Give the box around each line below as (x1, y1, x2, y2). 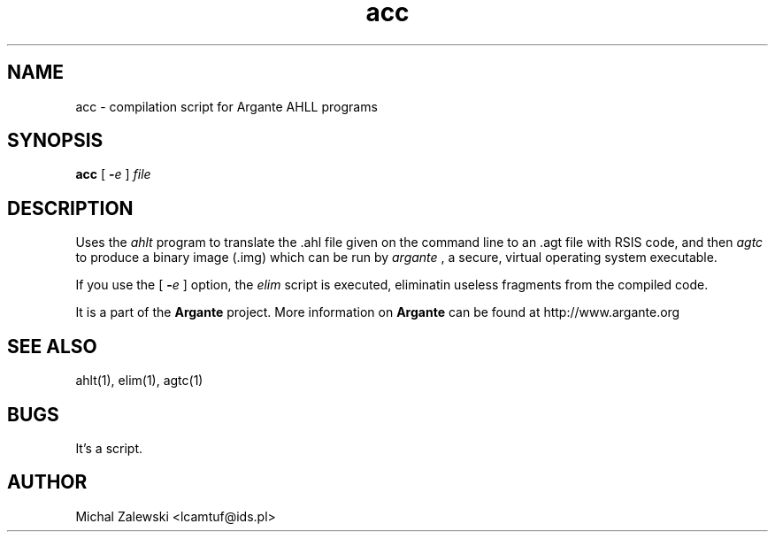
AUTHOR (7, 471, 88, 494)
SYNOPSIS (7, 129, 104, 152)
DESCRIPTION (7, 196, 134, 219)
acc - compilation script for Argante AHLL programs (75, 98, 378, 114)
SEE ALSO (7, 335, 97, 358)
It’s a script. (75, 440, 143, 456)
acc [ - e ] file (75, 166, 151, 182)
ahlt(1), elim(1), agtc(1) (75, 373, 203, 389)
